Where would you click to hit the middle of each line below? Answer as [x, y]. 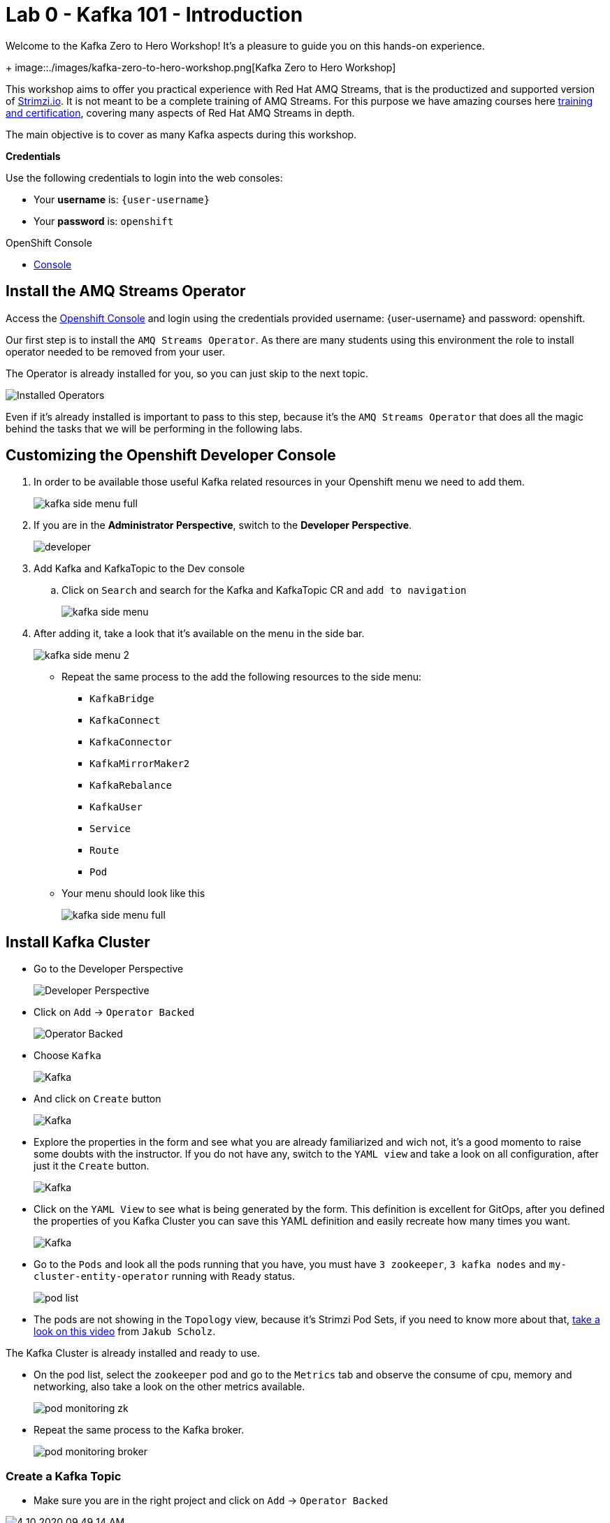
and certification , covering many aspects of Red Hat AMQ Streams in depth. [180, 112]
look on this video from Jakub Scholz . [125, 1332]
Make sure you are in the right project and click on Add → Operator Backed [211, 1501]
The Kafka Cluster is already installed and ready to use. [133, 1353]
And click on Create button [97, 1099]
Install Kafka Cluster [78, 942]
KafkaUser [116, 807]
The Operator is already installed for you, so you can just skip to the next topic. [187, 373]
